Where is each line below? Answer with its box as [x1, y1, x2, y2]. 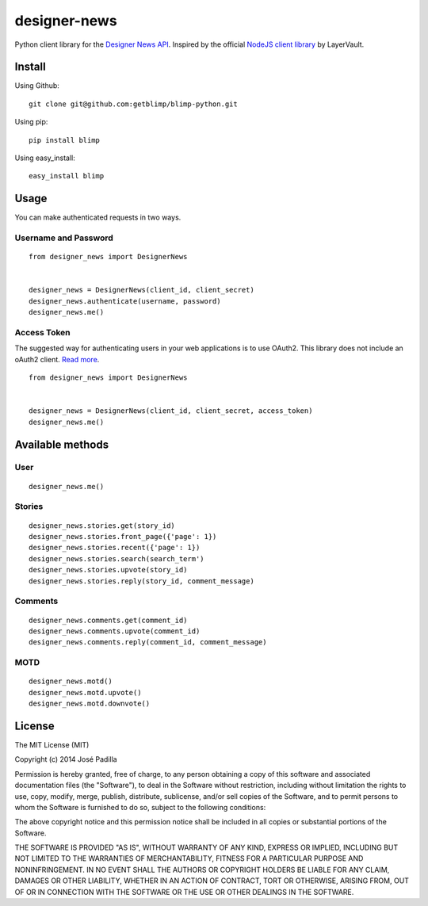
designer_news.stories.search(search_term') [29, 554, 205, 563]
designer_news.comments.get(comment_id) [29, 615, 188, 625]
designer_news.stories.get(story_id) [29, 521, 176, 530]
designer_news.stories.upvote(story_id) [29, 565, 188, 575]
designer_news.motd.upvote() [29, 688, 142, 697]
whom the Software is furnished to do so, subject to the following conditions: [14, 802, 266, 812]
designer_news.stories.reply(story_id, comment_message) [29, 576, 255, 586]
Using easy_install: [14, 153, 75, 162]
